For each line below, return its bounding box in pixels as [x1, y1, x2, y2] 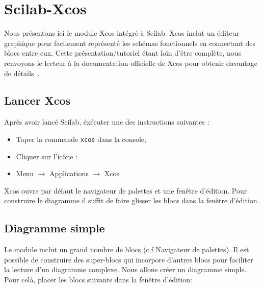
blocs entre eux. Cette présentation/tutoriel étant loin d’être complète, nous [4, 47, 242, 58]
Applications [49, 168, 89, 179]
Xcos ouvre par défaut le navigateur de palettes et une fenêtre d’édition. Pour [4, 185, 247, 196]
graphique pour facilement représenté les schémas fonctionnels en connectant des [4, 37, 255, 48]
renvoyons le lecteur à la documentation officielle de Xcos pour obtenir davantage [4, 57, 257, 68]
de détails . [4, 67, 40, 78]
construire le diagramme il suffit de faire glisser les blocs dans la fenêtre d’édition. [4, 195, 259, 206]
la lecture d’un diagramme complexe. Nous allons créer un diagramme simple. [4, 264, 247, 275]
